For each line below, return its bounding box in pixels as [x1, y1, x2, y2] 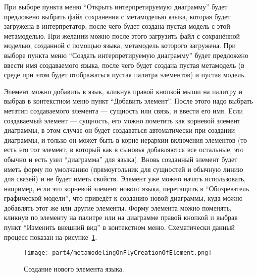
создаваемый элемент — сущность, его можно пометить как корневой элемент [4, 115, 241, 125]
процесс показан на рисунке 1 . [4, 231, 97, 242]
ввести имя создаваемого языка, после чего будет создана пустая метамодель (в [4, 59, 244, 70]
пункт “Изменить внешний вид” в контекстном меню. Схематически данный [4, 222, 235, 232]
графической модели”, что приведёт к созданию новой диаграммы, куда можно [4, 193, 243, 203]
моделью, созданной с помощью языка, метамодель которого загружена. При [4, 40, 236, 51]
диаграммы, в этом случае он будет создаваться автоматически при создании [4, 125, 235, 135]
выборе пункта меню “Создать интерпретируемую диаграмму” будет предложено [4, 50, 249, 60]
